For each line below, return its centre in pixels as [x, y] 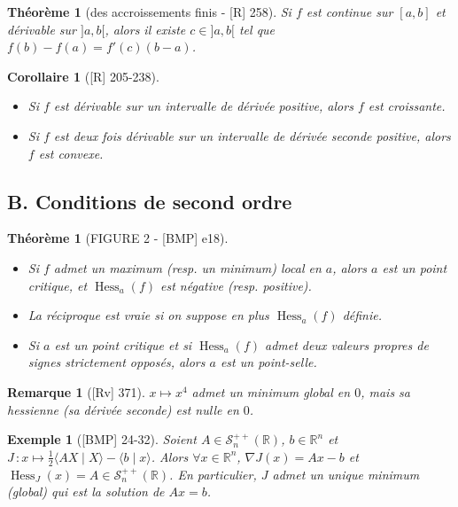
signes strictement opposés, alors [116, 362]
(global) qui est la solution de [86, 491]
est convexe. [71, 153]
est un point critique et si [123, 344]
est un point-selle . [268, 362]
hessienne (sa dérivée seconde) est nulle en [123, 409]
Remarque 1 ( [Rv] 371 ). [76, 391]
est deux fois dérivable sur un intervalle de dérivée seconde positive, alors [252, 135]
